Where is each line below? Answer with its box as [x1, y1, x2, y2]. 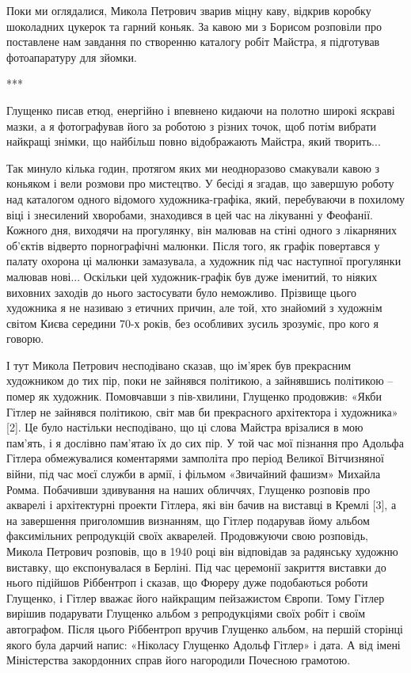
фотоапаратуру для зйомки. [6, 48, 137, 65]
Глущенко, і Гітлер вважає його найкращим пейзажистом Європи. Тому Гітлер [6, 589, 385, 606]
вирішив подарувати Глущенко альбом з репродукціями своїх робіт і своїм [6, 605, 366, 622]
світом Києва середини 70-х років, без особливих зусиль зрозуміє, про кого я [6, 314, 379, 331]
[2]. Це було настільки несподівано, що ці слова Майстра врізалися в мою [6, 419, 363, 435]
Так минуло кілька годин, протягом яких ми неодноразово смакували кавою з [6, 159, 380, 176]
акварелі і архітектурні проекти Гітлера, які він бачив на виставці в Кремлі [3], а [6, 496, 397, 513]
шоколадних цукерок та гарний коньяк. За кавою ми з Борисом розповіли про [6, 17, 382, 34]
